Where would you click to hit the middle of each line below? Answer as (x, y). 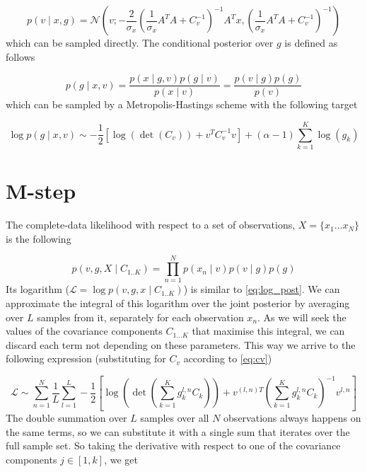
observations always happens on (292, 417)
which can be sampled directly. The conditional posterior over (140, 42)
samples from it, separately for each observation (140, 317)
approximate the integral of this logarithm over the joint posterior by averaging (178, 303)
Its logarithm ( (37, 289)
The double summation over (66, 417)
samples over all (175, 417)
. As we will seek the (302, 317)
